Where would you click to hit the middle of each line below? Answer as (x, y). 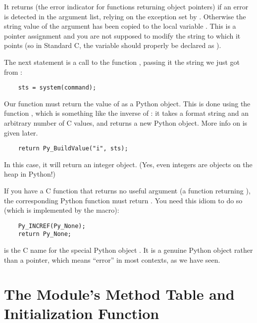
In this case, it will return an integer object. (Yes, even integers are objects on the (128, 164)
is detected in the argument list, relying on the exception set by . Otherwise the (125, 16)
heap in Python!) (30, 174)
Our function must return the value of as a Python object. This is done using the (127, 103)
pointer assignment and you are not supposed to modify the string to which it (122, 35)
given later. (21, 132)
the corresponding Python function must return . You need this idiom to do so (123, 200)
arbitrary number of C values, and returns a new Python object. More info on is (126, 123)
